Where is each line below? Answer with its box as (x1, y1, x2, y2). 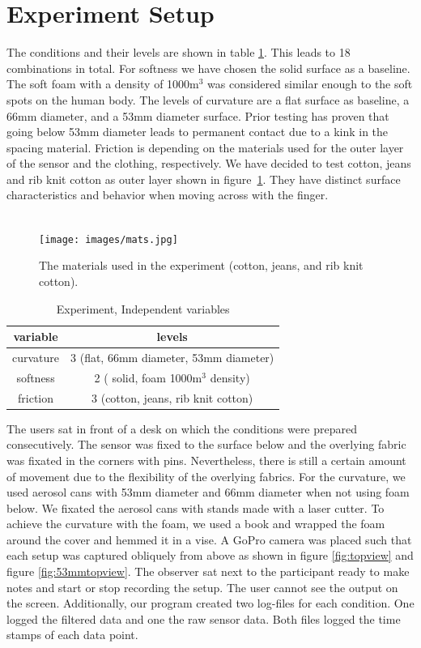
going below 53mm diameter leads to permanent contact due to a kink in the (6, 123, 389, 140)
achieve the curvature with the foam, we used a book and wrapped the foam (6, 515, 385, 532)
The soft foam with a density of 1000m (6, 75, 199, 92)
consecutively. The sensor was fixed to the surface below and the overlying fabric (6, 436, 406, 453)
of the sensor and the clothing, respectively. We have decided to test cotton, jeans (6, 155, 411, 172)
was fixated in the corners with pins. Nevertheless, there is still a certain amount (6, 451, 406, 468)
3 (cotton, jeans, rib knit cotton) (91, 389, 253, 406)
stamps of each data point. (6, 626, 138, 643)
